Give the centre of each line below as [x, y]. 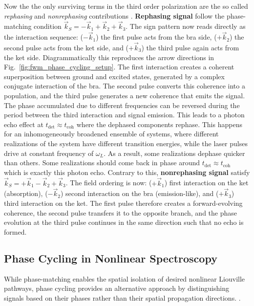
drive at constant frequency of [49, 153]
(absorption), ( [26, 193]
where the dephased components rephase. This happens [159, 124]
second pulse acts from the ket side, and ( [66, 48]
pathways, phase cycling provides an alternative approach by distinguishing [116, 288]
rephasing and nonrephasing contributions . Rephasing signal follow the [114, 15]
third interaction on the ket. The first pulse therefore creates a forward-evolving [123, 203]
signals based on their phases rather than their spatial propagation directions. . [122, 297]
